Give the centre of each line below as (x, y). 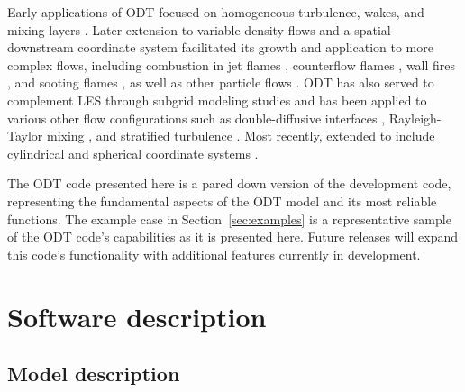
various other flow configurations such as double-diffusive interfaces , (196, 118)
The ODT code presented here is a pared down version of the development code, (229, 183)
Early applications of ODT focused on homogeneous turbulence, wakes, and (216, 12)
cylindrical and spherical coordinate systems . (133, 153)
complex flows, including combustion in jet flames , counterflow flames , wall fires (232, 64)
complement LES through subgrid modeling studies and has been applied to (217, 100)
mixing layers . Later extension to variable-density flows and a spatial (199, 29)
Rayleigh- (415, 118)
